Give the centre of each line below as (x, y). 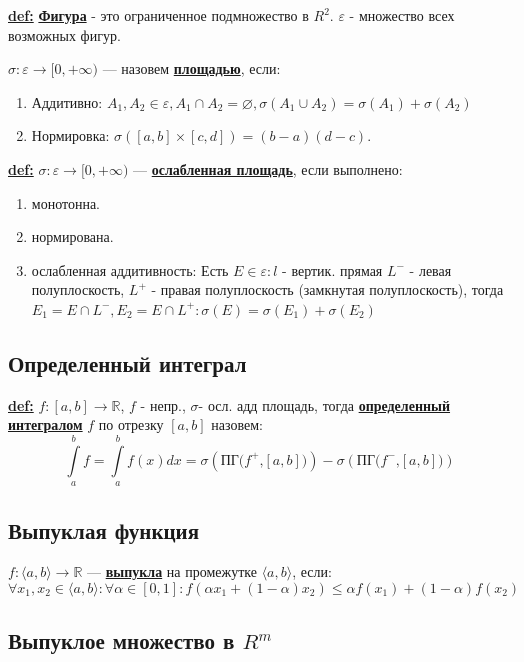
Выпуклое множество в (121, 640)
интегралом (45, 424)
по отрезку (131, 424)
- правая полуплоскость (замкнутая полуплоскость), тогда (327, 289)
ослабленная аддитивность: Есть (130, 269)
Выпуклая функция (104, 529)
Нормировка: (70, 135)
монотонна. (65, 202)
